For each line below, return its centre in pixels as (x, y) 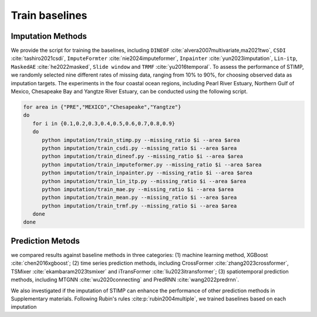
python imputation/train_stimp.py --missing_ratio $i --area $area (141, 140)
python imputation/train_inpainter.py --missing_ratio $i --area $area (147, 173)
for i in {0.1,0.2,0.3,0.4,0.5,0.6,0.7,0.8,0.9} (104, 123)
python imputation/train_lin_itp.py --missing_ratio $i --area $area (144, 181)
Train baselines (49, 15)
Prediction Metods (45, 241)
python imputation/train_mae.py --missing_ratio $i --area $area (138, 189)
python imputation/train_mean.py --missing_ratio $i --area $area (139, 198)
